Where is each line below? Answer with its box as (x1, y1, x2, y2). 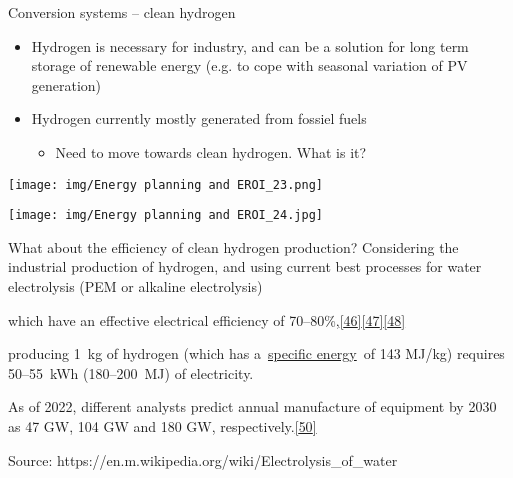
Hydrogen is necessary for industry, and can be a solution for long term (31, 35, 469, 56)
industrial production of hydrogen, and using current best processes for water (8, 256, 482, 277)
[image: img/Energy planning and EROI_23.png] (8, 177, 323, 192)
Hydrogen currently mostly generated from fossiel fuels (31, 108, 367, 129)
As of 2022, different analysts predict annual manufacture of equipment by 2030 (8, 396, 497, 417)
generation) (31, 74, 102, 95)
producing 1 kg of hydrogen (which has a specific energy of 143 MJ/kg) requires (8, 343, 505, 364)
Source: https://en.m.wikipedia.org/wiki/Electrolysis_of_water (8, 449, 398, 470)
